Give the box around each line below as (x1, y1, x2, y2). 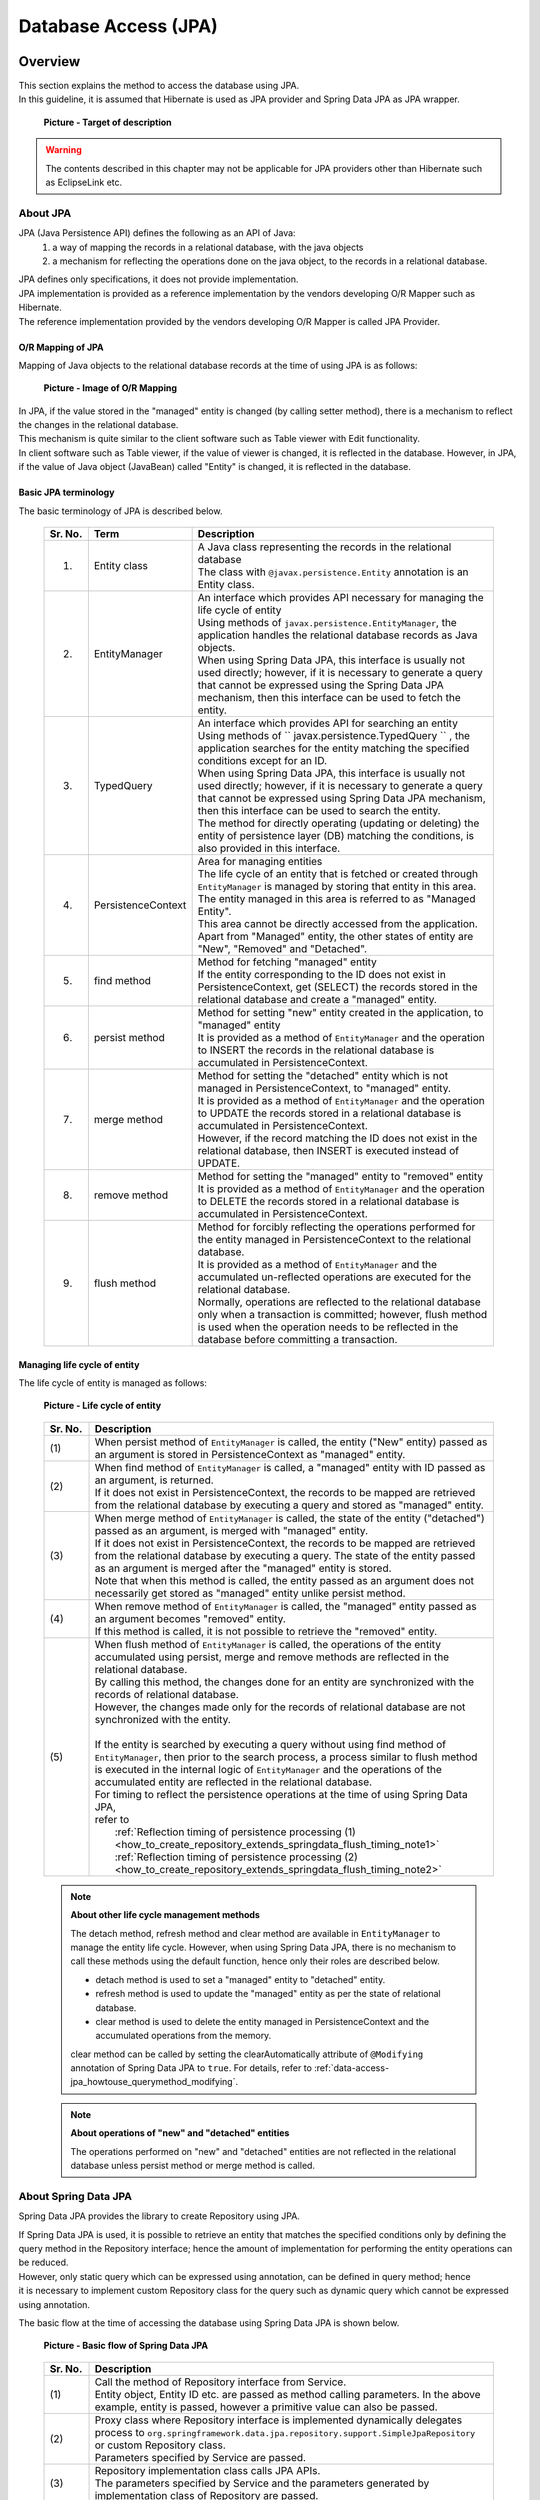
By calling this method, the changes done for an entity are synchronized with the (94, 1675, 475, 1689)
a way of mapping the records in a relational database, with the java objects (52, 241, 364, 253)
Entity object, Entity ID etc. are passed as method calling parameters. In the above (94, 2387, 481, 2401)
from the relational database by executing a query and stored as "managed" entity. (94, 1498, 484, 1512)
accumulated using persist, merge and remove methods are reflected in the (94, 1650, 450, 1664)
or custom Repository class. (94, 2438, 227, 2452)
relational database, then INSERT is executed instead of (197, 1144, 460, 1158)
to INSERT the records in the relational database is (197, 1043, 435, 1057)
